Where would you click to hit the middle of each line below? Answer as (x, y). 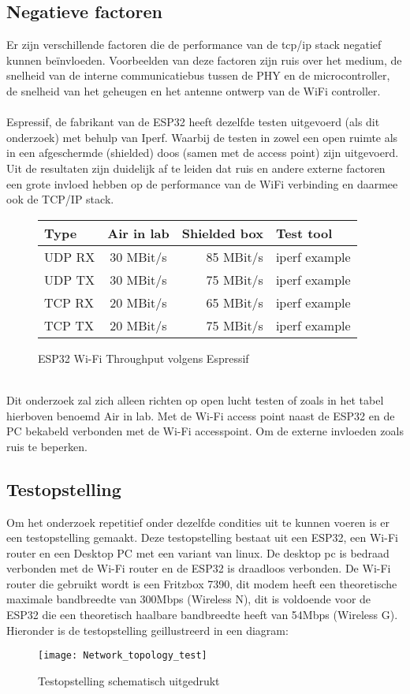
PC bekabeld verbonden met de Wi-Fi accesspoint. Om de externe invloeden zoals (205, 431)
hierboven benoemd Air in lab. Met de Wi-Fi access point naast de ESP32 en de (201, 415)
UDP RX (70, 256)
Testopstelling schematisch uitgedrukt (129, 680)
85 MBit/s (235, 256)
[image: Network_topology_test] (123, 656)
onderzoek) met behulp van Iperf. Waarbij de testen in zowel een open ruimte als (202, 137)
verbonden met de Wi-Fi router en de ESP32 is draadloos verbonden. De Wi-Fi (199, 568)
